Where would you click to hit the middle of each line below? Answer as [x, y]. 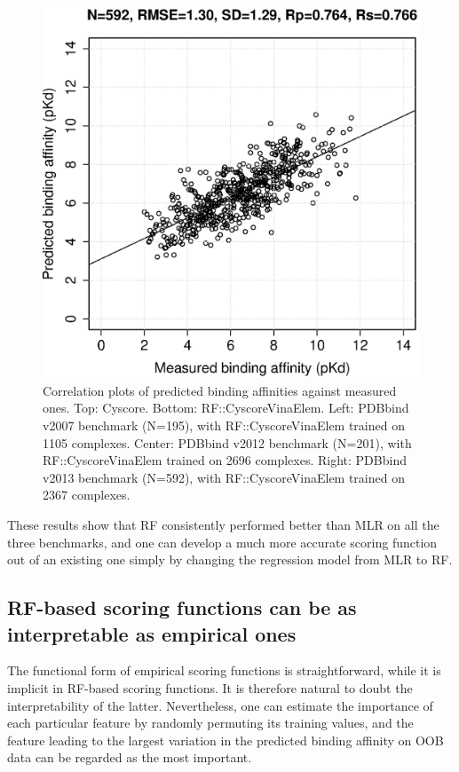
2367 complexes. [87, 495]
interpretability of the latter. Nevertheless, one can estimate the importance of [220, 705]
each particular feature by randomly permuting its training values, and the [210, 723]
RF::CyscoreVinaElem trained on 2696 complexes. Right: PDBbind [225, 460]
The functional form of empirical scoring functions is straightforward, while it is [224, 670]
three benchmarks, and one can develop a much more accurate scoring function [222, 542]
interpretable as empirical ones [152, 633]
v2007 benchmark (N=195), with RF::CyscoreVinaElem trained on [224, 425]
